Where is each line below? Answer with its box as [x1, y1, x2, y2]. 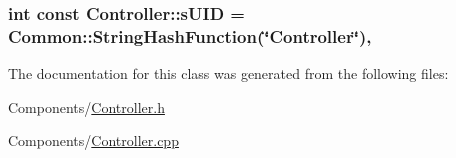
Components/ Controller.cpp [8, 130, 179, 151]
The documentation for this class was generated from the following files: [8, 63, 449, 84]
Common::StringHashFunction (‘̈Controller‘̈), [8, 23, 372, 48]
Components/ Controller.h [8, 96, 165, 117]
